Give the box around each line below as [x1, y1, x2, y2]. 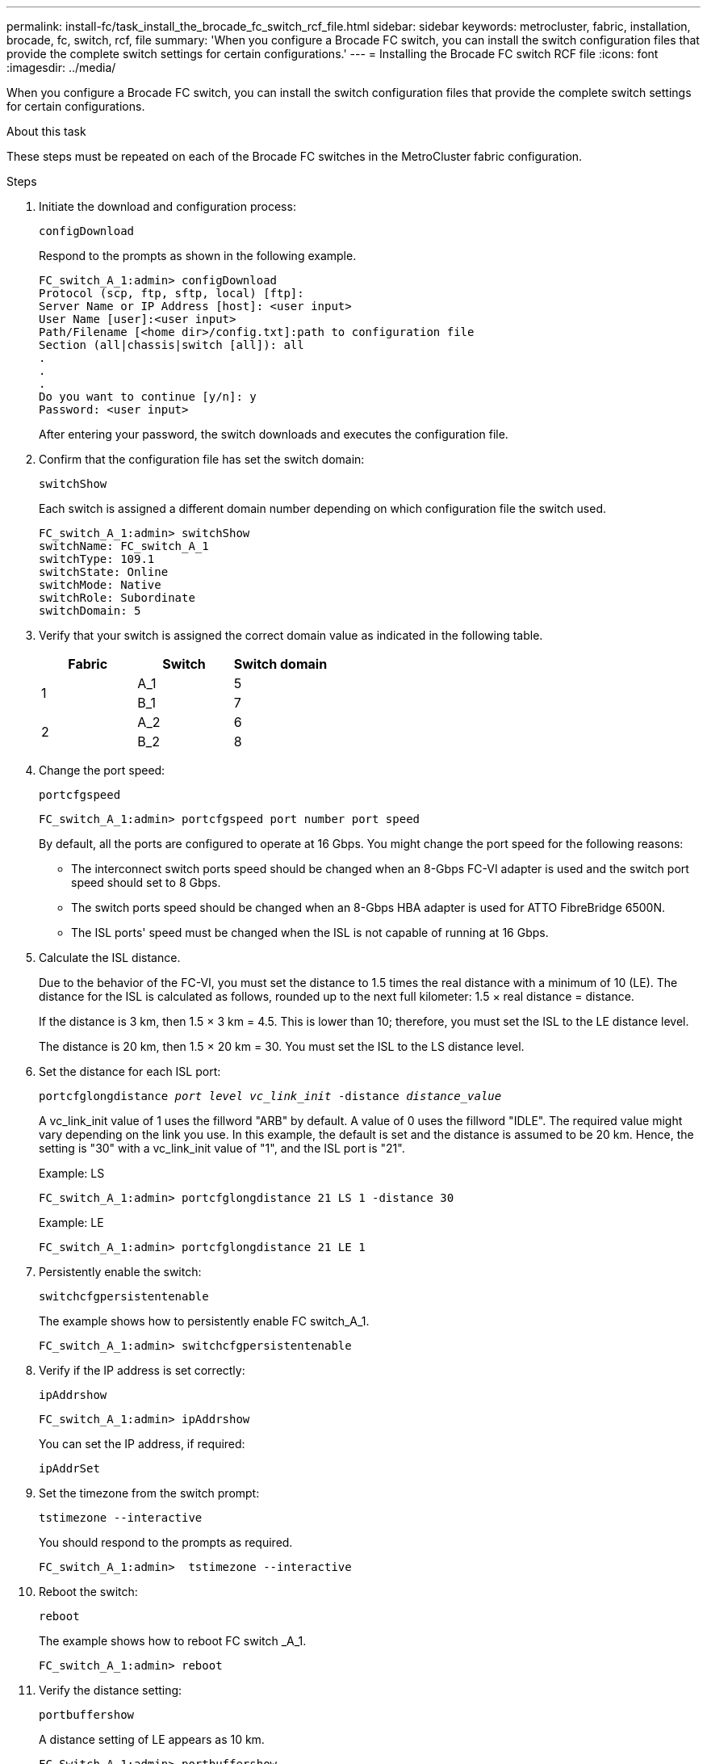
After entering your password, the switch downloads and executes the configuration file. [39, 427, 508, 441]
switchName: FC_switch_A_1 [39, 540, 209, 552]
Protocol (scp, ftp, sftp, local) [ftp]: [39, 287, 304, 300]
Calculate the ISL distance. [39, 951, 181, 964]
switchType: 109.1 [39, 552, 155, 565]
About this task [6, 124, 86, 138]
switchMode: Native [39, 578, 161, 591]
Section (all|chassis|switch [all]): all [39, 338, 304, 351]
